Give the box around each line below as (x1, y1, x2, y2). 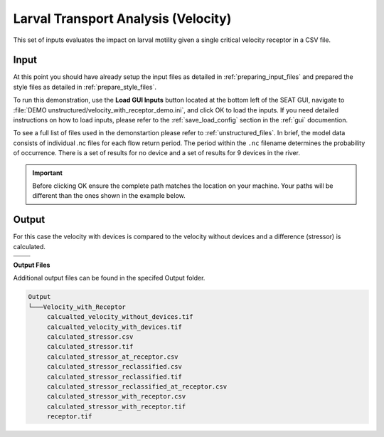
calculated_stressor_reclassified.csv (46, 363, 183, 371)
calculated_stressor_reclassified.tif (46, 372, 183, 381)
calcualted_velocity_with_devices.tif (46, 322, 183, 331)
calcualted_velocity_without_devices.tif (46, 313, 193, 321)
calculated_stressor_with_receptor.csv (46, 392, 186, 401)
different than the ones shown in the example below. (32, 191, 186, 200)
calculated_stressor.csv (46, 332, 134, 341)
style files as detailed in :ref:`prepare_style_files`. (13, 83, 156, 91)
